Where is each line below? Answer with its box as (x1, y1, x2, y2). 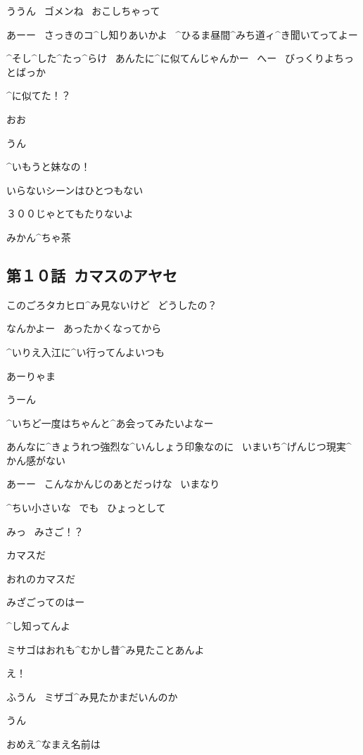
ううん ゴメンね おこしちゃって (6, 4, 160, 18)
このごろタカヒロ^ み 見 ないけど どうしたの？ (6, 297, 217, 312)
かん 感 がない (6, 452, 65, 467)
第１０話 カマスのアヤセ (6, 264, 178, 286)
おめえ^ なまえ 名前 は (6, 737, 101, 751)
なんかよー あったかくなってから (6, 321, 162, 336)
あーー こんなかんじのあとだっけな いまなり (6, 476, 220, 491)
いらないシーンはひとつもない (6, 182, 144, 197)
